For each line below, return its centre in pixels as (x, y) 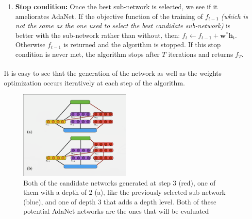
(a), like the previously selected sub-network (160, 192)
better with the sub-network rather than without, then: (98, 35)
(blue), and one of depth (59, 201)
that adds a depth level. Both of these (160, 201)
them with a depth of (55, 192)
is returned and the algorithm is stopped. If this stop (142, 44)
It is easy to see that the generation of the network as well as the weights (113, 73)
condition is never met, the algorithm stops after (87, 54)
